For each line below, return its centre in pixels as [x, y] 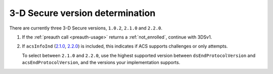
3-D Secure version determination [82, 13]
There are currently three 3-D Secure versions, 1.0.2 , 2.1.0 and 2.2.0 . [86, 28]
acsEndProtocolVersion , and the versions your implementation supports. [101, 62]
